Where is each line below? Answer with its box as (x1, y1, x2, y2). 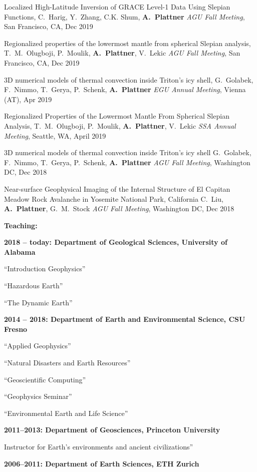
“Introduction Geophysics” (4, 263, 86, 274)
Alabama (4, 246, 36, 257)
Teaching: (4, 220, 38, 230)
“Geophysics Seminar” (4, 391, 72, 401)
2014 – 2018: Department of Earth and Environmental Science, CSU (4, 314, 245, 324)
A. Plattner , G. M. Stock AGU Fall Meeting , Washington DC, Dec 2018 (4, 203, 234, 214)
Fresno (4, 323, 28, 334)
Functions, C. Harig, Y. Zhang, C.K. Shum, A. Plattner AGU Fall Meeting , (4, 11, 245, 22)
